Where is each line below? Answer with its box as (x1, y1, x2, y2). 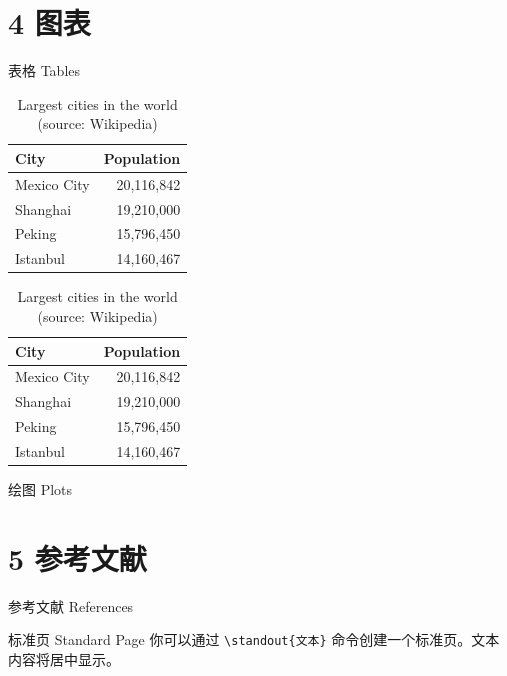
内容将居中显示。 (8, 649, 120, 669)
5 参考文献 (8, 537, 147, 578)
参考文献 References (8, 595, 134, 616)
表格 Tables (8, 60, 81, 81)
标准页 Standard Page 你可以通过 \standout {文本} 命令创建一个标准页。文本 (8, 629, 500, 650)
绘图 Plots (8, 479, 73, 500)
